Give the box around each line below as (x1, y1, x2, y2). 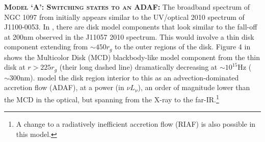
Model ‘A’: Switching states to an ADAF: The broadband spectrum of (4, 2, 250, 12)
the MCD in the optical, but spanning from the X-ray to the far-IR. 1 (4, 93, 219, 104)
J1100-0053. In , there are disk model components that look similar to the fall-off (4, 21, 257, 32)
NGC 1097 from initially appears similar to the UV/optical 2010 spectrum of (4, 11, 245, 22)
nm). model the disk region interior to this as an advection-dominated (20, 72, 239, 82)
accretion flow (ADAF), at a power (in (4, 82, 124, 93)
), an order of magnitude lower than (138, 82, 250, 93)
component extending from (4, 41, 88, 52)
